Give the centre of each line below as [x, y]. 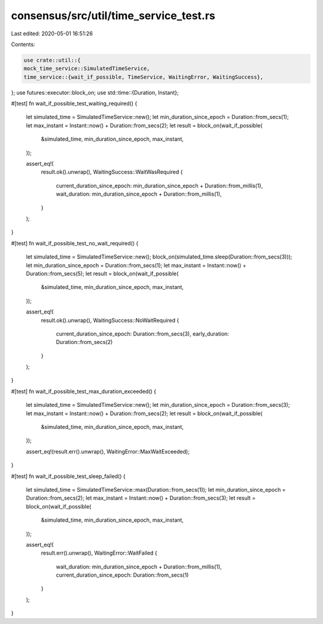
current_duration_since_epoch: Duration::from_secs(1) [122, 575]
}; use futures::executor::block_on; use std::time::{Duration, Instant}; [95, 92]
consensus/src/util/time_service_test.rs [113, 16]
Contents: [23, 44]
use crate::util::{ [52, 60]
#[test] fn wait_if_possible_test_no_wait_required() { [75, 243]
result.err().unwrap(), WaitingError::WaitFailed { [99, 553]
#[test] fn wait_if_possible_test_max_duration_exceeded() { [84, 391]
